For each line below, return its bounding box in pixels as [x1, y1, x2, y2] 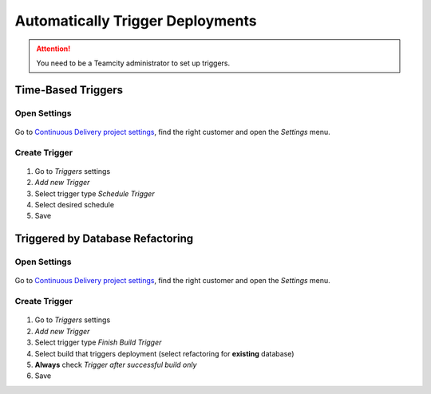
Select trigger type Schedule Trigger [34, 188, 155, 199]
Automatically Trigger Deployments [14, 12, 257, 30]
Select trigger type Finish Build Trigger [34, 337, 162, 347]
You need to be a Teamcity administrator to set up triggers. [36, 58, 231, 68]
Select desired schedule [34, 200, 115, 210]
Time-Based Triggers [14, 83, 124, 97]
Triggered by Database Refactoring [14, 232, 194, 246]
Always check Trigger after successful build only [34, 360, 197, 369]
